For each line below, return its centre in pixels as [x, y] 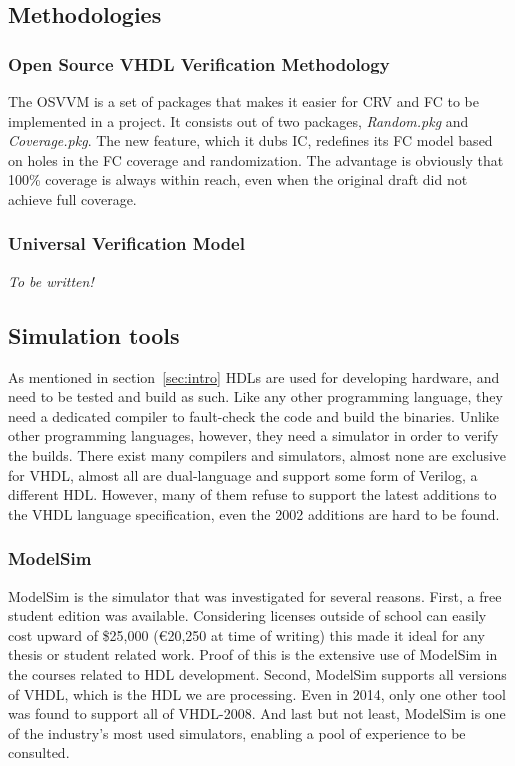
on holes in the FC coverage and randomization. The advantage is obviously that [256, 159]
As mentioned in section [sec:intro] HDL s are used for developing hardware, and [254, 376]
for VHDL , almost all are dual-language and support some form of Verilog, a [243, 474]
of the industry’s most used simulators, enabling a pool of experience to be [237, 732]
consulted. [39, 752]
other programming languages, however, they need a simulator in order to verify [253, 435]
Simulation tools [94, 334]
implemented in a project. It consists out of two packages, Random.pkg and [238, 120]
